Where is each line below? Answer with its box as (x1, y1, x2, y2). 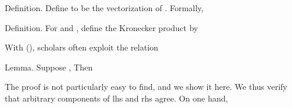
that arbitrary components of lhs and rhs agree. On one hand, (5, 92, 228, 104)
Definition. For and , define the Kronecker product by (5, 21, 198, 33)
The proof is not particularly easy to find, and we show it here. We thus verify (5, 80, 288, 93)
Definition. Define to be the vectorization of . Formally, (5, 2, 204, 14)
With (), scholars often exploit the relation (5, 41, 158, 53)
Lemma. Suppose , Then (5, 60, 93, 73)
